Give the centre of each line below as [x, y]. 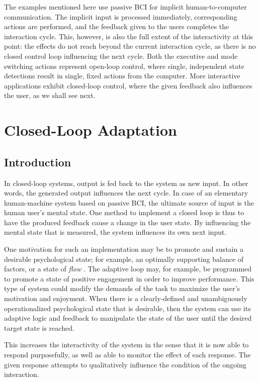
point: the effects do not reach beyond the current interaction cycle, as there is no [130, 46]
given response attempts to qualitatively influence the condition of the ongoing [125, 364]
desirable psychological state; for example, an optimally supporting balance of [124, 259]
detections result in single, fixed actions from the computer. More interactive [122, 76]
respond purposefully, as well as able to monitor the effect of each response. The [127, 355]
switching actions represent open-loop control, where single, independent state [124, 66]
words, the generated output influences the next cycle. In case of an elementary [126, 193]
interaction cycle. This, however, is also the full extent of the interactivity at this [129, 36]
